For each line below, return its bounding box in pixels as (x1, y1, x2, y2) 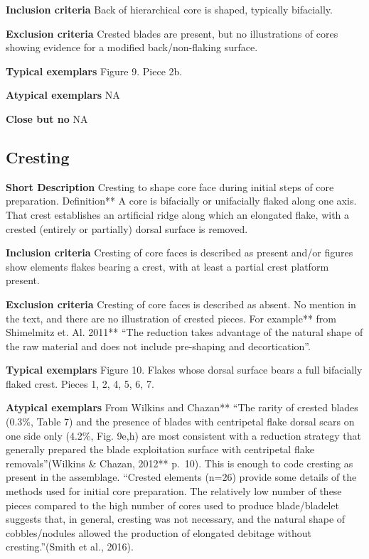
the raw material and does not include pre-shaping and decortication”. (6, 338, 311, 353)
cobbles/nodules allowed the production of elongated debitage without (6, 525, 311, 540)
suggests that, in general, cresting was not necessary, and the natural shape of (6, 511, 346, 526)
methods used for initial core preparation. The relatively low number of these (6, 484, 342, 499)
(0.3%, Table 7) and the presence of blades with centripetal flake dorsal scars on (6, 414, 355, 429)
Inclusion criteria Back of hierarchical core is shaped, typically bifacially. (6, 2, 333, 16)
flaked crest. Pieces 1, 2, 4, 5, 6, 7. (6, 376, 154, 391)
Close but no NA (6, 111, 88, 126)
